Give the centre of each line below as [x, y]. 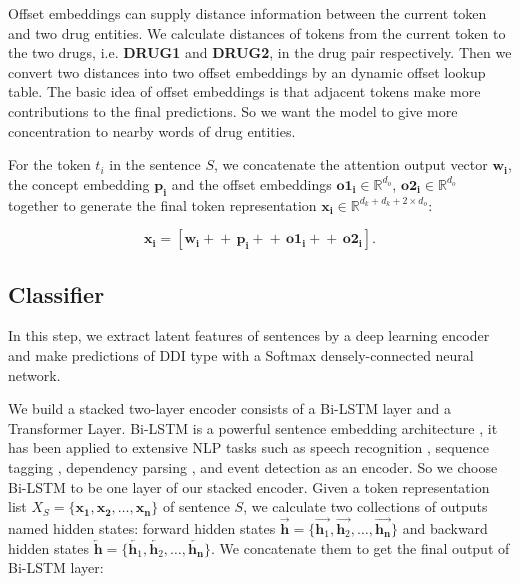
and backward [445, 527]
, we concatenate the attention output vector [350, 164]
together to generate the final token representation [162, 204]
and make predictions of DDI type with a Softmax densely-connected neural [241, 354]
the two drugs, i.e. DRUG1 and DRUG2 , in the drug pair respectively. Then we [260, 52]
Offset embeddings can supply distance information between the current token [247, 13]
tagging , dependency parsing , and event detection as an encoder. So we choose [253, 466]
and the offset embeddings [251, 183]
